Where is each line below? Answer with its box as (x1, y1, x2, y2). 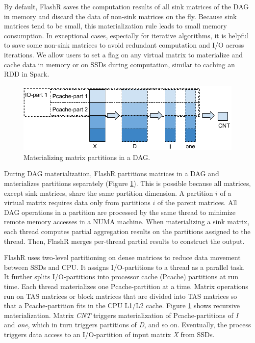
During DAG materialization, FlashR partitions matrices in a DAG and (4, 168, 219, 179)
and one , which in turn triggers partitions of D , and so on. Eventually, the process (4, 319, 251, 330)
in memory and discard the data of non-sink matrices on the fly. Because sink (4, 11, 237, 21)
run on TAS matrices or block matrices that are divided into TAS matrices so (4, 290, 237, 301)
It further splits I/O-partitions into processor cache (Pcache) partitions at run (4, 271, 239, 282)
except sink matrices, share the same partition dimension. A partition (4, 187, 213, 198)
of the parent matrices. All (157, 197, 237, 208)
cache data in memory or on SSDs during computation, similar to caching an (4, 59, 235, 69)
